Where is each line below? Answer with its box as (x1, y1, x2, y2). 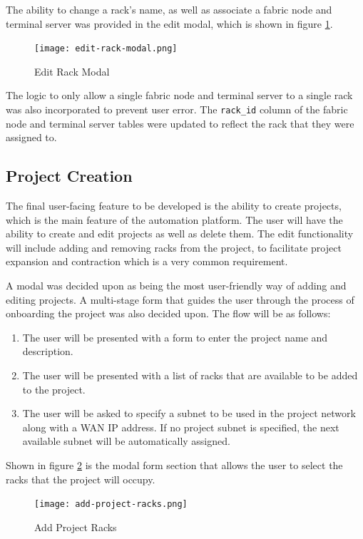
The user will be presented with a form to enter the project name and (22, 329, 328, 344)
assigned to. (6, 130, 57, 145)
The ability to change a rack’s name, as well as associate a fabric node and (6, 2, 332, 16)
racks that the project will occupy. (6, 471, 155, 486)
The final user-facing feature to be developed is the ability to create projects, (6, 198, 342, 213)
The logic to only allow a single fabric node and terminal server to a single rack (6, 88, 353, 103)
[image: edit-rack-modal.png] (34, 43, 178, 54)
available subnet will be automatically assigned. (22, 433, 230, 448)
